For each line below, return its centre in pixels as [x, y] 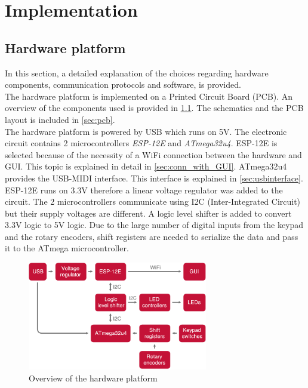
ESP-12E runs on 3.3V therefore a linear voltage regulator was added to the [144, 190]
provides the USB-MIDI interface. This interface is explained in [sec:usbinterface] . [154, 178]
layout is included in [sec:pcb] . [60, 119]
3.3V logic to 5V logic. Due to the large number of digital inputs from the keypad [154, 225]
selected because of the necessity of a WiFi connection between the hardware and [153, 154]
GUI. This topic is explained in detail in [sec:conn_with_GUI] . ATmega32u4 [146, 166]
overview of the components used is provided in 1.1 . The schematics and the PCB [154, 108]
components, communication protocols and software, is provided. [123, 84]
